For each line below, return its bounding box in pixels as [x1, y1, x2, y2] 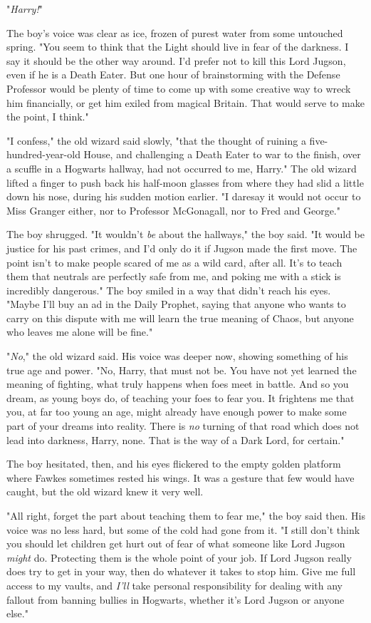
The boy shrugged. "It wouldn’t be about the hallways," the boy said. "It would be [6, 227, 365, 242]
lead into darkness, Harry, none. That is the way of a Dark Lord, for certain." [6, 432, 345, 447]
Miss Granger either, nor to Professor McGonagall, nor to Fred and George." [6, 202, 340, 217]
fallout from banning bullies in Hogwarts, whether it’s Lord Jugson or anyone [6, 592, 345, 607]
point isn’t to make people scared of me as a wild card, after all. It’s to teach [6, 254, 343, 269]
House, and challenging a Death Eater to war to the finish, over [83, 147, 361, 162]
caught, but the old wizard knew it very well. [6, 484, 204, 499]
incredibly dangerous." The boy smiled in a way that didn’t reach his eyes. [6, 282, 331, 297]
